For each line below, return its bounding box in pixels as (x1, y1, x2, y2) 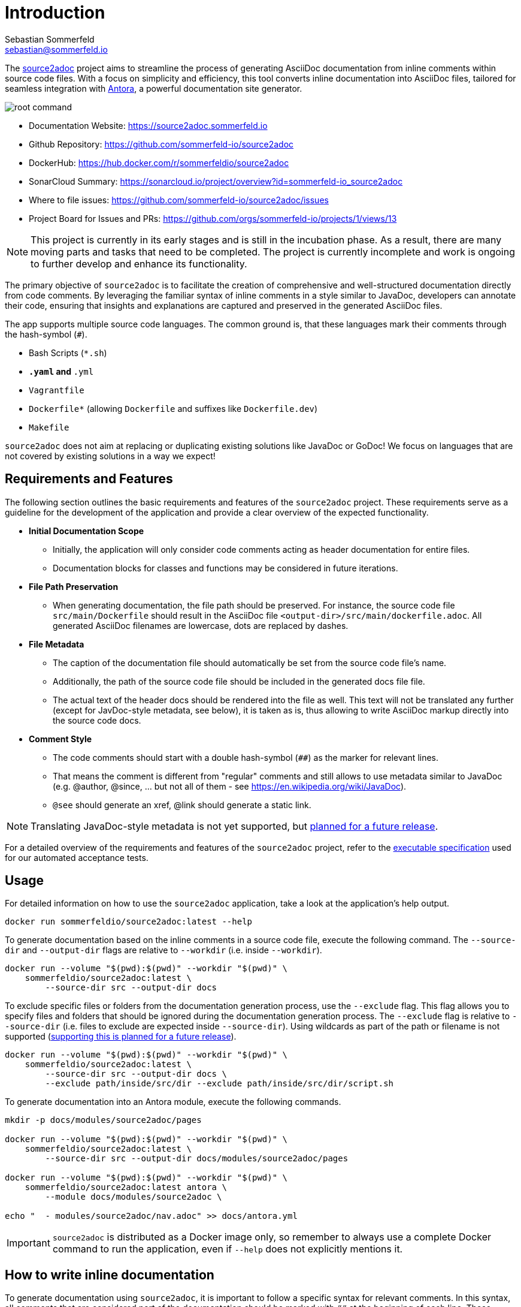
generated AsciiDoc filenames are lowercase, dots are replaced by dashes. (53, 620, 349, 631)
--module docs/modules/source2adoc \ (45, 1192, 222, 1202)
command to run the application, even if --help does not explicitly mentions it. (52, 1243, 403, 1255)
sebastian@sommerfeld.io (5, 44, 108, 55)
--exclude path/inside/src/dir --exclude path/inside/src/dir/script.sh (45, 1079, 394, 1089)
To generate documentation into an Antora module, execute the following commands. (5, 1097, 341, 1107)
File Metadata (29, 639, 84, 649)
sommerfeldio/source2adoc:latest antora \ (25, 1182, 227, 1192)
